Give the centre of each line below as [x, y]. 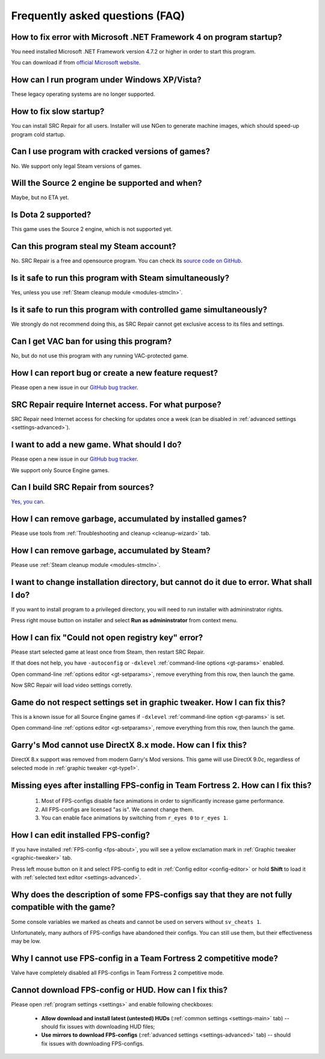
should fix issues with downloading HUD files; [98, 1026]
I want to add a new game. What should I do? [96, 445]
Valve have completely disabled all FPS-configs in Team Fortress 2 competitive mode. [118, 973]
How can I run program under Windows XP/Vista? [106, 80]
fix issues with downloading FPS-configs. [93, 1043]
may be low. [26, 941]
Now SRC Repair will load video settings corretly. [72, 685]
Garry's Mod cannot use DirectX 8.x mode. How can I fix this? [129, 745]
